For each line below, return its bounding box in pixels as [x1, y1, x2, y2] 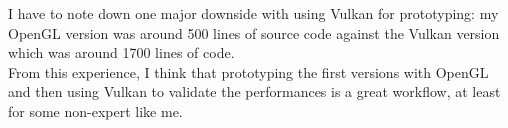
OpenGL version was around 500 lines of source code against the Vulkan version [8, 22, 500, 43]
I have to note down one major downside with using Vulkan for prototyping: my [8, 3, 499, 23]
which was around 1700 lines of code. [8, 42, 235, 63]
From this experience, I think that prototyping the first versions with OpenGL [8, 61, 489, 82]
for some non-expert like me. [8, 100, 183, 121]
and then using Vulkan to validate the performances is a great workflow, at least [8, 81, 501, 102]
